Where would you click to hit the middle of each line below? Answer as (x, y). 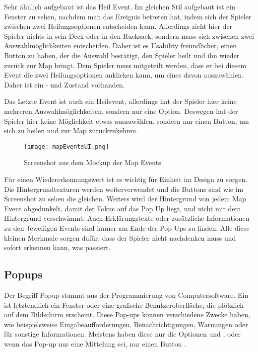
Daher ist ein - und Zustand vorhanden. (64, 84)
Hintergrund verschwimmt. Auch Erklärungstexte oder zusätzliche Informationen (127, 218)
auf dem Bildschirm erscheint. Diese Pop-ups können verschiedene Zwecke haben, (127, 314)
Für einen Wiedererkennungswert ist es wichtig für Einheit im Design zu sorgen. (126, 179)
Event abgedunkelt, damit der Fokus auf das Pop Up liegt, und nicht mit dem (123, 208)
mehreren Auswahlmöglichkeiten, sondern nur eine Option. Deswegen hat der (121, 111)
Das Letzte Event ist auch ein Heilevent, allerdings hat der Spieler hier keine (120, 101)
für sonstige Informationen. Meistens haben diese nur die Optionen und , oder (122, 334)
